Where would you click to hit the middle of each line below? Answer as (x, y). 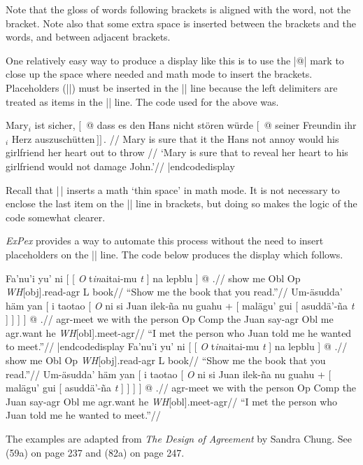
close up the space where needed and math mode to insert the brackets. (159, 74)
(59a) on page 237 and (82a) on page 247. (95, 452)
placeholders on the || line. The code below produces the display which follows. (175, 254)
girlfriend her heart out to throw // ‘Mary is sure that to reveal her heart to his (177, 152)
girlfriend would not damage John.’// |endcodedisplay (120, 166)
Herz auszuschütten (53, 138)
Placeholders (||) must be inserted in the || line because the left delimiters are (172, 87)
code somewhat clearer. (56, 217)
